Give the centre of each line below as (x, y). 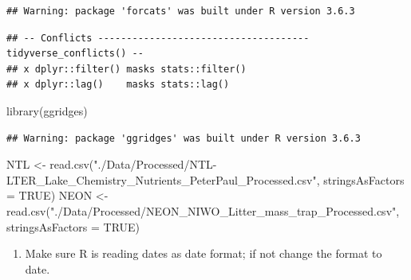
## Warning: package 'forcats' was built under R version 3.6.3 (181, 11)
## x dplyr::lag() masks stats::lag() (118, 85)
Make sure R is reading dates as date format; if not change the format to (204, 253)
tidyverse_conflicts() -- (75, 54)
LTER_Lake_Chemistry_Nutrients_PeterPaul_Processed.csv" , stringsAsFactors (205, 179)
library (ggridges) (47, 110)
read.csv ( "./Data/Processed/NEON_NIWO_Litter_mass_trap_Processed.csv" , (203, 210)
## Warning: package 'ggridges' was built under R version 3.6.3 (184, 138)
